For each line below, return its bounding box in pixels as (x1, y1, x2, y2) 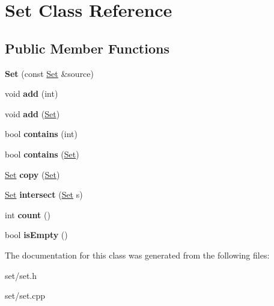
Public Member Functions (5, 38, 169, 57)
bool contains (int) (5, 127, 78, 140)
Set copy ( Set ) (5, 168, 60, 180)
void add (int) (5, 87, 58, 100)
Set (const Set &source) (5, 67, 94, 79)
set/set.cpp (5, 289, 46, 302)
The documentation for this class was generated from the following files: (5, 248, 270, 261)
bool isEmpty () (5, 228, 68, 241)
